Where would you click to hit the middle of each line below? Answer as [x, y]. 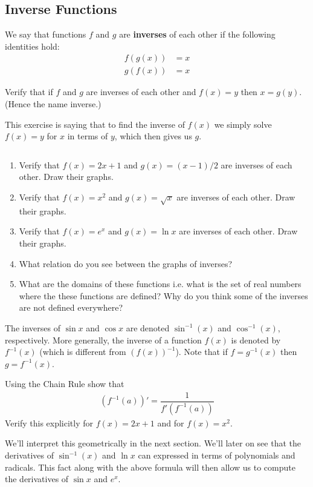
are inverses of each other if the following [197, 34]
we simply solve [243, 124]
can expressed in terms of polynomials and [217, 455]
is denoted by [256, 340]
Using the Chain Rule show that [65, 384]
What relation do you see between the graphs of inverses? [126, 263]
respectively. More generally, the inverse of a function [103, 340]
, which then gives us [153, 136]
